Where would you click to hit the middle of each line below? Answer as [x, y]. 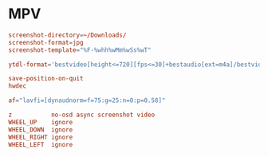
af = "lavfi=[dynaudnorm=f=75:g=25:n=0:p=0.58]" [87, 100]
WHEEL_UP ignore [41, 122]
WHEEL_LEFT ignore [41, 144]
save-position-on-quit [46, 79]
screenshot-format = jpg [46, 42]
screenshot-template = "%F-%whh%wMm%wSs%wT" [80, 50]
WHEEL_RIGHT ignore [41, 137]
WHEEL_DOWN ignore [41, 130]
